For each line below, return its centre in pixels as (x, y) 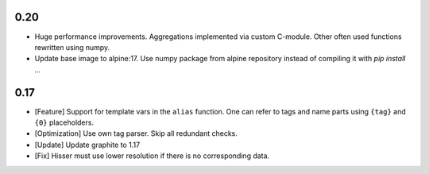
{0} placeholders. (64, 122)
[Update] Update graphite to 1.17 (87, 145)
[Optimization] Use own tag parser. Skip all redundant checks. (136, 133)
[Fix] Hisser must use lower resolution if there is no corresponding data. (152, 156)
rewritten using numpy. (72, 47)
